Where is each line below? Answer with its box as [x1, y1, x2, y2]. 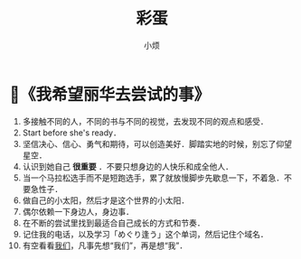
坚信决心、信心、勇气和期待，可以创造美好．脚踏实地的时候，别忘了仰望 [22, 138, 292, 149]
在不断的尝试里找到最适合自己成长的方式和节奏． [22, 217, 205, 228]
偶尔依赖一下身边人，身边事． [22, 206, 134, 217]
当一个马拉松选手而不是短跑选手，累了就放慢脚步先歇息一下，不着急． [22, 172, 285, 183]
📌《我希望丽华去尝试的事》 [9, 84, 211, 105]
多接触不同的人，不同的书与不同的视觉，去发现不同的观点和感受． [22, 116, 268, 126]
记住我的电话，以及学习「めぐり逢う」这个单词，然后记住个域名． [22, 228, 268, 239]
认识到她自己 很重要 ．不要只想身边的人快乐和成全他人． [22, 161, 233, 171]
